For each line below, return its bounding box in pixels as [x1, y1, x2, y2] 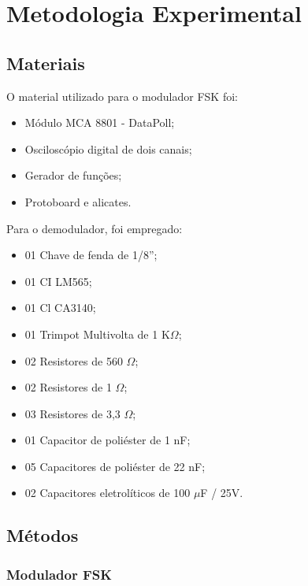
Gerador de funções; [24, 167, 122, 184]
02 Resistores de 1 [24, 379, 112, 395]
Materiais [6, 50, 85, 75]
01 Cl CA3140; [24, 299, 96, 316]
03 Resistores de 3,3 [24, 405, 121, 421]
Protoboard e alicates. [24, 193, 132, 210]
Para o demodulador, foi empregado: [6, 220, 183, 236]
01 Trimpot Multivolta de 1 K [24, 325, 170, 342]
